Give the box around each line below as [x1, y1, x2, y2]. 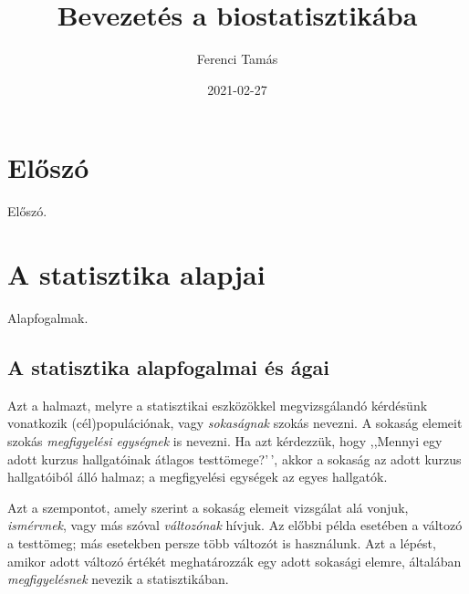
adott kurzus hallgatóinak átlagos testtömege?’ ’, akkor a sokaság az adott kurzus [7, 449, 462, 468]
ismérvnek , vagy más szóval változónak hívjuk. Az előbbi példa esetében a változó [7, 516, 463, 535]
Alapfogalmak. [7, 307, 89, 327]
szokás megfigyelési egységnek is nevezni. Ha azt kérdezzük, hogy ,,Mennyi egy [7, 431, 443, 450]
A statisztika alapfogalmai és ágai [7, 352, 329, 380]
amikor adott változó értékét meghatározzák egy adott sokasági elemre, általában [7, 551, 462, 570]
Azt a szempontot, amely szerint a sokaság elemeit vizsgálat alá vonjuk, [7, 497, 409, 516]
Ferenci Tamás [196, 49, 278, 68]
